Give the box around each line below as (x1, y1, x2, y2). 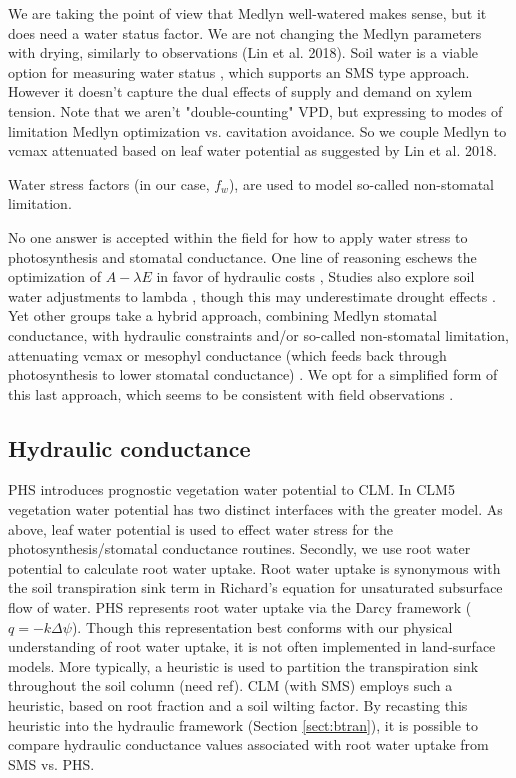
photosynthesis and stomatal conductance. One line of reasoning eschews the (8, 246, 477, 267)
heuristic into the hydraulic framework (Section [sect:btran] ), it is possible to (8, 714, 479, 735)
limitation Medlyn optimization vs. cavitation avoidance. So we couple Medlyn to (8, 120, 507, 141)
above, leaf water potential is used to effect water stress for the (8, 518, 394, 539)
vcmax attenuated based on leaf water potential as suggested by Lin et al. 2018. (8, 140, 497, 161)
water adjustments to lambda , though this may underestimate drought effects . (8, 285, 496, 306)
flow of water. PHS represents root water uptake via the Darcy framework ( (8, 597, 472, 618)
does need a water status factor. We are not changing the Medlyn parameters (8, 22, 482, 43)
